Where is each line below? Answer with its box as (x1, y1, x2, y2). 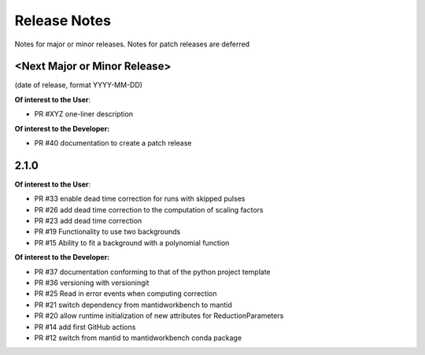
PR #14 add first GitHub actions (34, 322, 136, 331)
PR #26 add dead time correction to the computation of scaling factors (34, 205, 264, 214)
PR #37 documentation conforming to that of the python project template (34, 267, 271, 276)
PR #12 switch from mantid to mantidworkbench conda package (34, 333, 242, 342)
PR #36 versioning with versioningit (34, 278, 150, 287)
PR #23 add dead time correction (34, 216, 142, 226)
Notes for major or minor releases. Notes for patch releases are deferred (14, 39, 250, 49)
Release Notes (14, 12, 112, 29)
